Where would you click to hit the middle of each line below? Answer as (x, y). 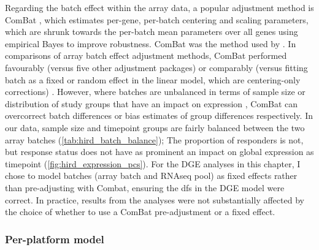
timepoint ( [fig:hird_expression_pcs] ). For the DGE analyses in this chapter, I (153, 163)
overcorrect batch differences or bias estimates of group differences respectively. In (159, 116)
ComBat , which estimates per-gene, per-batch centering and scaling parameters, (157, 19)
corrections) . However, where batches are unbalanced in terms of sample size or (155, 92)
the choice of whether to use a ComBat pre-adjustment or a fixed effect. (140, 212)
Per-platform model (55, 239)
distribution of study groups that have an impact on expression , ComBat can (152, 103)
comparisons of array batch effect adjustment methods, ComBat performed (146, 55)
